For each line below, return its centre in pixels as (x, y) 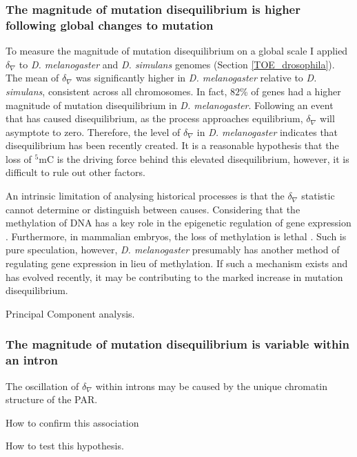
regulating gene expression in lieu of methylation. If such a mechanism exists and (177, 263)
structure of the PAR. (52, 399)
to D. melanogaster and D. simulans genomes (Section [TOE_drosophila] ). (177, 64)
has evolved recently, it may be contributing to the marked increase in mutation (174, 276)
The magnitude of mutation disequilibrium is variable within (178, 344)
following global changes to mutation (110, 25)
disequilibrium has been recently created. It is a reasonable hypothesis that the (172, 145)
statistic (318, 196)
